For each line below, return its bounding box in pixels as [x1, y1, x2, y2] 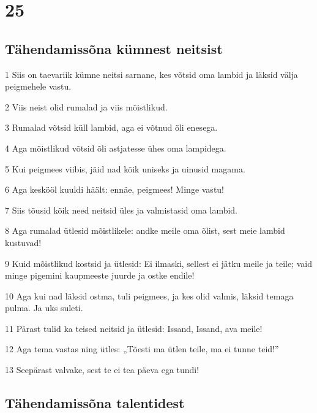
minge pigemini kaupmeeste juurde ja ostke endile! [5, 269, 195, 282]
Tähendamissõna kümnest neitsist [5, 39, 223, 58]
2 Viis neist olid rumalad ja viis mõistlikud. [5, 100, 168, 113]
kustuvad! [5, 236, 42, 249]
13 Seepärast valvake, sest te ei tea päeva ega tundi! [5, 363, 200, 376]
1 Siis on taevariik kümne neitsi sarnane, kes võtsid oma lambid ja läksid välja [5, 68, 298, 80]
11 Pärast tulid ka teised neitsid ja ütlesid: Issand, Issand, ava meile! [5, 322, 263, 334]
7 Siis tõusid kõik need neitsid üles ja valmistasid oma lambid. [5, 203, 238, 216]
